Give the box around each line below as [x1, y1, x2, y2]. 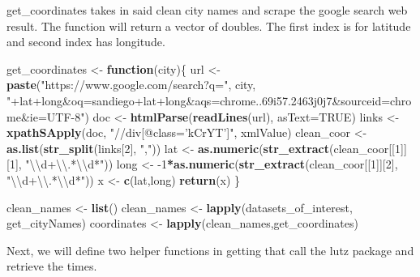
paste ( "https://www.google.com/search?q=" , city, [6, 76, 256, 93]
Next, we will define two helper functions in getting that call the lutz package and [6, 241, 414, 258]
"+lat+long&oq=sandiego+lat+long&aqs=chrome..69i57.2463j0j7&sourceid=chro [6, 92, 412, 109]
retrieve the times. [6, 258, 97, 275]
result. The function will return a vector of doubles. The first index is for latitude [6, 17, 411, 34]
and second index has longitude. [6, 33, 165, 50]
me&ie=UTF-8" [6, 108, 85, 125]
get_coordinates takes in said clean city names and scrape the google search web [6, 2, 408, 18]
